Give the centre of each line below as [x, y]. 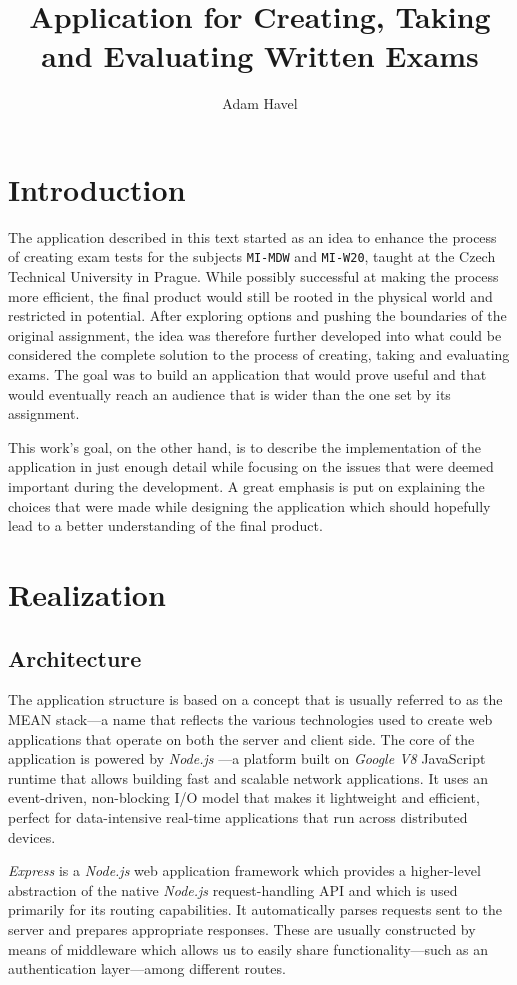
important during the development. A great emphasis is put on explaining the [246, 486]
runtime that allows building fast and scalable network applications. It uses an [248, 777]
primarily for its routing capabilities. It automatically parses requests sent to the [255, 909]
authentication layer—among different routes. [147, 968]
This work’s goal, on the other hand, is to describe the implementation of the [244, 446]
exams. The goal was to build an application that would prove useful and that [247, 374]
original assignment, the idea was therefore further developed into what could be [255, 334]
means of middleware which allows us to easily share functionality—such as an [248, 948]
